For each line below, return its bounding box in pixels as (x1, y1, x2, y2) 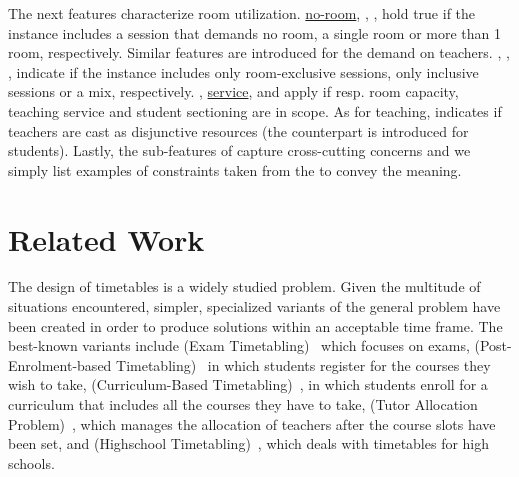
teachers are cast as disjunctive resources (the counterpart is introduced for (8, 120, 469, 141)
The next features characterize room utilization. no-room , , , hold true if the (8, 3, 476, 23)
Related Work (8, 218, 205, 259)
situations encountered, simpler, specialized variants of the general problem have (8, 296, 501, 317)
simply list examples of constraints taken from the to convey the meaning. (8, 159, 462, 180)
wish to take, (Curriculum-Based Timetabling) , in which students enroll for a (8, 374, 488, 395)
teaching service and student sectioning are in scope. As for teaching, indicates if (8, 100, 502, 121)
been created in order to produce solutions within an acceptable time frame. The (8, 315, 503, 336)
